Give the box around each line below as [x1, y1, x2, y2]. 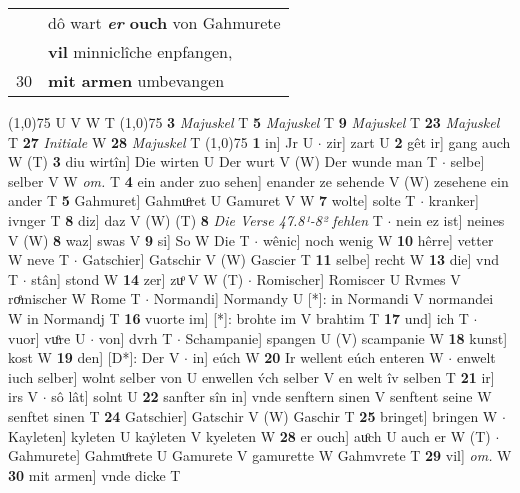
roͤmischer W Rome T [8, 288, 141, 309]
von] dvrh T [98, 327, 173, 348]
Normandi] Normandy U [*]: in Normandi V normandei [153, 288, 494, 309]
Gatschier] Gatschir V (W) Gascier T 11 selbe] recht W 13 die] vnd [82, 249, 500, 270]
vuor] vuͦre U [8, 327, 86, 348]
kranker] [428, 190, 479, 211]
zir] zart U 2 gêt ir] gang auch [326, 131, 511, 152]
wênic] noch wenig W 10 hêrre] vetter [262, 229, 494, 250]
